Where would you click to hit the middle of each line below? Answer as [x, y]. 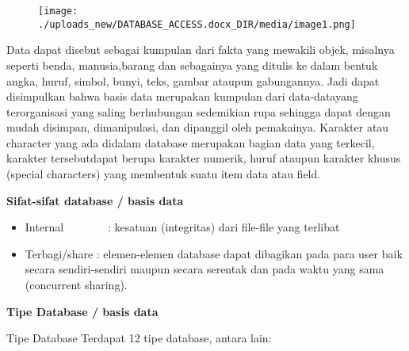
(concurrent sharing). [76, 285]
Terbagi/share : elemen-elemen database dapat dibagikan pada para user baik [214, 253]
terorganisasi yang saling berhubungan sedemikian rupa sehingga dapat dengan [199, 111]
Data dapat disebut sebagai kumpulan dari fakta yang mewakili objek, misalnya [201, 50]
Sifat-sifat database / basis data [95, 200]
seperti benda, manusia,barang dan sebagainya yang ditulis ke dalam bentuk [192, 65]
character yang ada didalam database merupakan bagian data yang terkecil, [191, 142]
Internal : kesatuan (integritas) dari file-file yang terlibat [182, 227]
